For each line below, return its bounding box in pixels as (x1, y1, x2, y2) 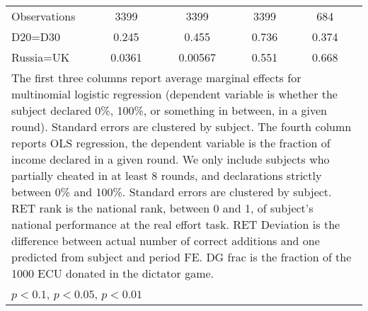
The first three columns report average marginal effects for (11, 69, 301, 86)
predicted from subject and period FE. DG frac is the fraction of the (11, 249, 352, 265)
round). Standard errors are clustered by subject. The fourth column (11, 118, 352, 135)
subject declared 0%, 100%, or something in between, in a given (11, 102, 328, 118)
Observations (11, 8, 76, 24)
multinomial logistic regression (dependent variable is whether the (11, 86, 338, 102)
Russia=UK (11, 49, 70, 65)
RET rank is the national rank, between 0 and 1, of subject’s (11, 200, 314, 216)
